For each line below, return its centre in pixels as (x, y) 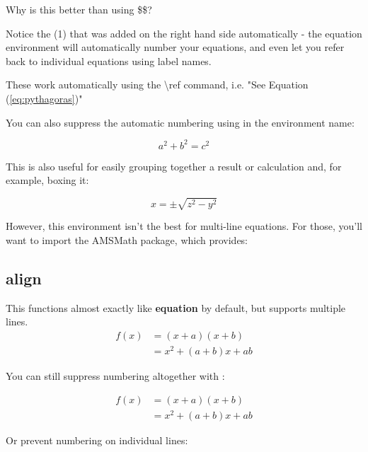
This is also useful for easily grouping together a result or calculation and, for (174, 166)
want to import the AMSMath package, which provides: (127, 239)
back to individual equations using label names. (109, 60)
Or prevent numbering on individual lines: (97, 440)
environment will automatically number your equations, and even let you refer (175, 47)
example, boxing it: (47, 180)
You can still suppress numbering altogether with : (115, 376)
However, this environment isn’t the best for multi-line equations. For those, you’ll (184, 226)
